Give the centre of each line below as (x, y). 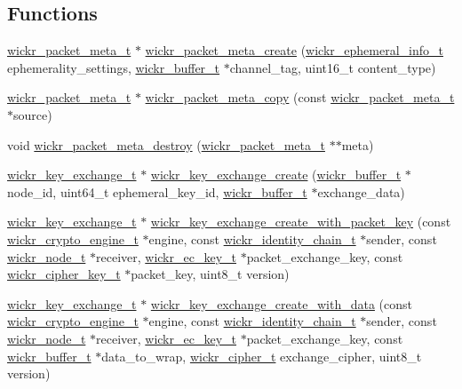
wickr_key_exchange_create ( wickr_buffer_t (276, 175)
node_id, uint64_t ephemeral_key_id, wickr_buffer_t (157, 191)
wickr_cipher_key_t (64, 274)
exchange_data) (361, 191)
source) (33, 114)
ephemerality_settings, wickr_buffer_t (114, 67)
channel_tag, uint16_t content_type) (333, 67)
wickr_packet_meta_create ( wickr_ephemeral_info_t (294, 50)
